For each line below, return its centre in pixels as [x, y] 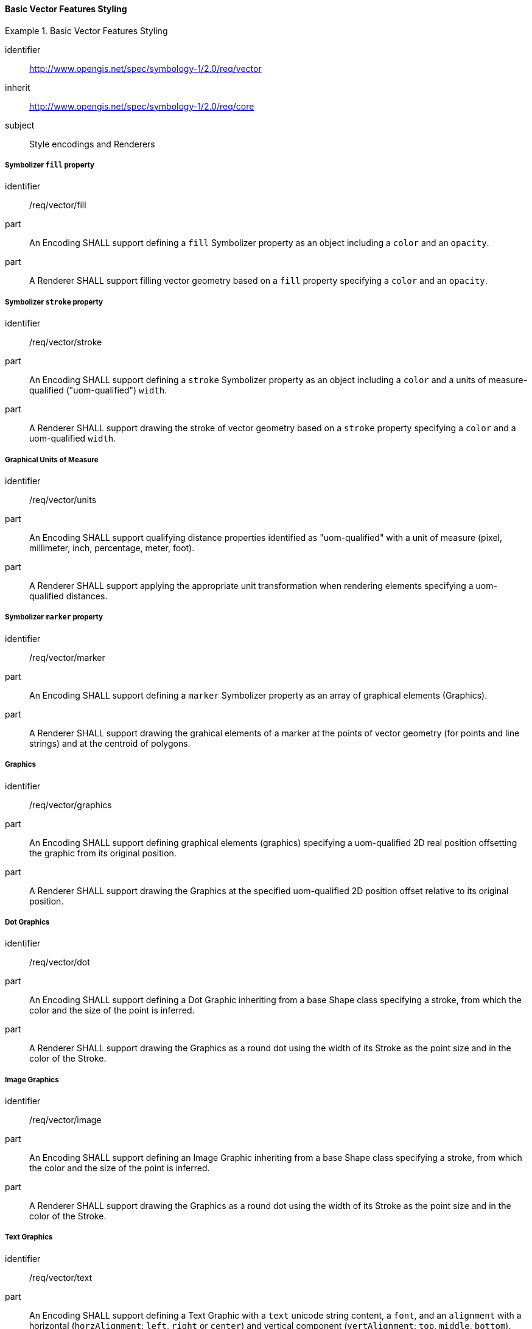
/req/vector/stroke [66, 342]
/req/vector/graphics [71, 805]
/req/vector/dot [60, 962]
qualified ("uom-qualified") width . [98, 390]
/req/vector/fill [58, 205]
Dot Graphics [27, 922]
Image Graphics [32, 1080]
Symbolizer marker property [54, 617]
